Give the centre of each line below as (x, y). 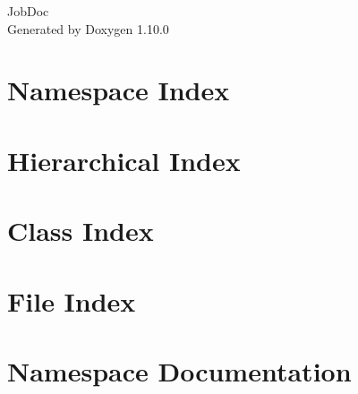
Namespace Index (119, 90)
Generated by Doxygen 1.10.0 (88, 28)
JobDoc (28, 11)
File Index (72, 300)
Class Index (81, 231)
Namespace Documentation (179, 370)
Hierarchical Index (124, 160)
